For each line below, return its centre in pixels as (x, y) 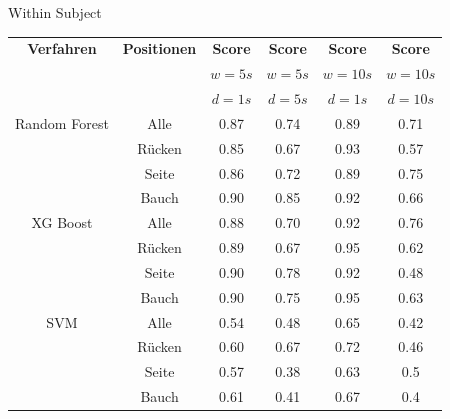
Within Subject (55, 12)
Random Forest (62, 122)
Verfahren (62, 48)
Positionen (159, 48)
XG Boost (62, 222)
